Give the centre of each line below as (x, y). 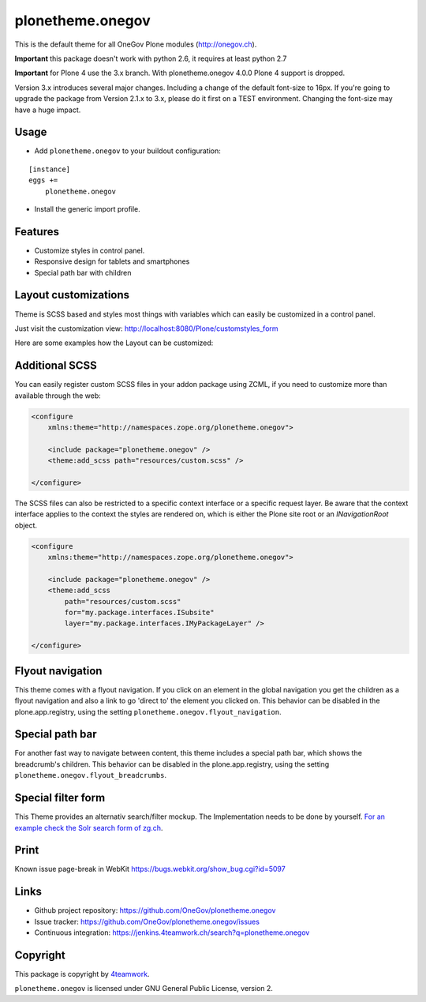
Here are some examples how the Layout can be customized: (114, 343)
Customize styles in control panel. (90, 250)
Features (37, 232)
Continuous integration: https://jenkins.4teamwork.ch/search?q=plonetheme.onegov (172, 933)
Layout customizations (72, 295)
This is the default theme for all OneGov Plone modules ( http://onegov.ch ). (136, 44)
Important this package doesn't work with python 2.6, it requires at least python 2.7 (151, 58)
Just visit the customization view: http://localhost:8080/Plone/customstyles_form (147, 328)
